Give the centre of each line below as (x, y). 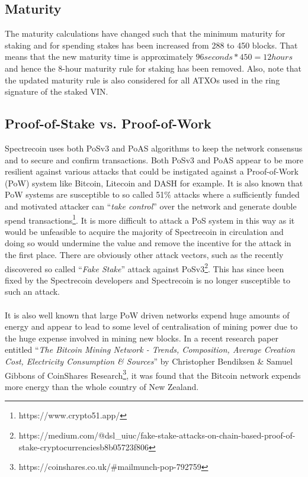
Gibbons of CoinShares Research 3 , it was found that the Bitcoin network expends (153, 374)
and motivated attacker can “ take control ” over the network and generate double (151, 206)
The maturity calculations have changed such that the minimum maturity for (145, 33)
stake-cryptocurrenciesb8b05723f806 (84, 447)
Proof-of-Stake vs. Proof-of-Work (108, 123)
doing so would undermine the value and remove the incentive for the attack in (148, 243)
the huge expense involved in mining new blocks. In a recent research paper (142, 338)
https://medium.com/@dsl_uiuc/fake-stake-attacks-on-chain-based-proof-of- (157, 435)
